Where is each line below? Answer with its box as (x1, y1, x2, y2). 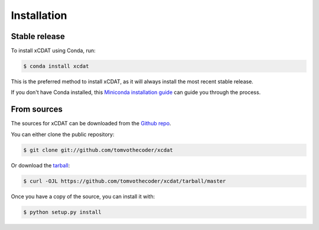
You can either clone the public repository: (11, 131, 115, 138)
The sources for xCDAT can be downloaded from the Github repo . (11, 120, 171, 127)
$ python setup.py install (23, 209, 102, 215)
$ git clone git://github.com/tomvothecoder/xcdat (23, 147, 174, 153)
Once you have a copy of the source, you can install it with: (11, 193, 155, 200)
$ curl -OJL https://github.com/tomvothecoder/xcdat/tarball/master (23, 177, 226, 184)
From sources (11, 104, 63, 115)
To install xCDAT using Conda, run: (11, 47, 96, 54)
